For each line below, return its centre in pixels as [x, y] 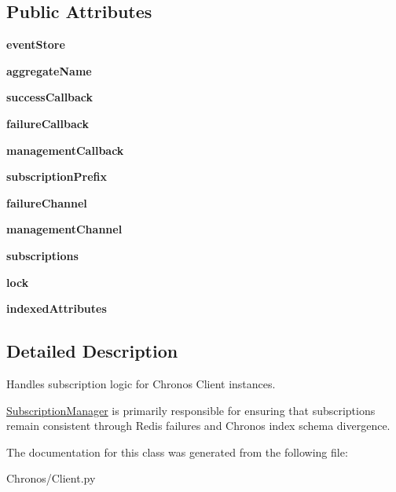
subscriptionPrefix [57, 176]
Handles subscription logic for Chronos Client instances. [141, 383]
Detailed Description [92, 351]
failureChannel [47, 202]
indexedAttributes [57, 308]
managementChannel [64, 229]
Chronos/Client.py [51, 478]
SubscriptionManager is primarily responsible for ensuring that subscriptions [191, 410]
